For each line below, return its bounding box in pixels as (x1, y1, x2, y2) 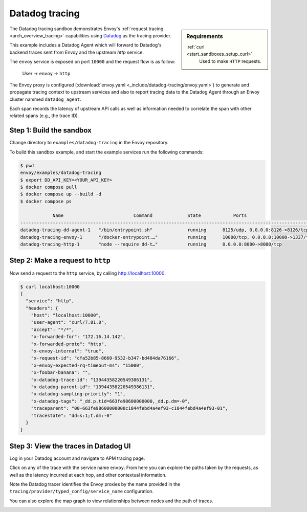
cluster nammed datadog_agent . (9, 96, 81, 102)
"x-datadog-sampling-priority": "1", (31, 391, 126, 397)
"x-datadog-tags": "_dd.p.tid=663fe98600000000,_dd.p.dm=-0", (31, 398, 190, 404)
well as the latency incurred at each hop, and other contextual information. (9, 472, 167, 478)
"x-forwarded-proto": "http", (31, 341, 107, 347)
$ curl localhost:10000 (20, 284, 80, 290)
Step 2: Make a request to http (9, 256, 111, 265)
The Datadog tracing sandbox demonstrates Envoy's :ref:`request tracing (9, 26, 164, 32)
